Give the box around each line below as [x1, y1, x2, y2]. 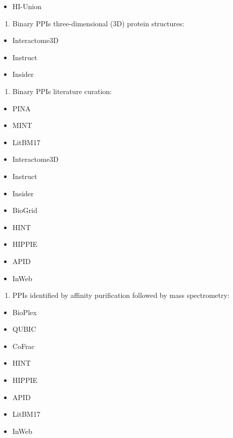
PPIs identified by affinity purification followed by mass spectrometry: [12, 290, 229, 300]
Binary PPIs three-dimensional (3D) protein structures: [12, 18, 184, 28]
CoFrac [12, 340, 35, 351]
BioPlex [12, 306, 37, 317]
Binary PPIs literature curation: [12, 85, 112, 96]
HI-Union [12, 1, 41, 11]
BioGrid [12, 205, 37, 215]
